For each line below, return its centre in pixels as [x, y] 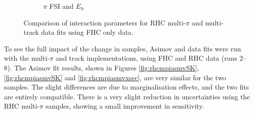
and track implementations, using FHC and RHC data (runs [146, 58]
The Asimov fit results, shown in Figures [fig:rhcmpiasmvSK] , [106, 67]
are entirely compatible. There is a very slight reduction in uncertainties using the [127, 96]
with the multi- [27, 58]
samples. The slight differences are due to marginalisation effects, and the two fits [127, 87]
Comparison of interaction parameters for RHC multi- [105, 22]
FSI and [61, 6]
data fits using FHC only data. [87, 32]
